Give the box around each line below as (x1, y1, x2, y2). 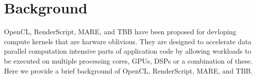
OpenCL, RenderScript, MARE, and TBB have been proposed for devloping (4, 26, 237, 37)
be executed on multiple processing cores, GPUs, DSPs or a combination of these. (4, 55, 253, 66)
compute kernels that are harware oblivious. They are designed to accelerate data (4, 36, 252, 46)
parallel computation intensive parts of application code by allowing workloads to (4, 46, 252, 56)
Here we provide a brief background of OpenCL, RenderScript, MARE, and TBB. (4, 65, 253, 76)
